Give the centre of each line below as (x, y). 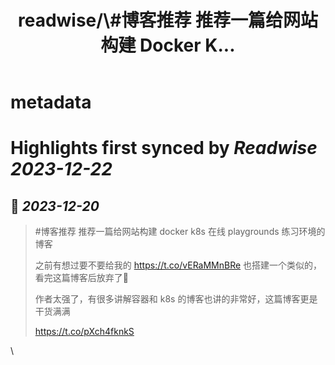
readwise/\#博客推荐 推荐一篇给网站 (168, 20)
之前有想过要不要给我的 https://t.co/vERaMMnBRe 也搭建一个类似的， (178, 265)
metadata (51, 102)
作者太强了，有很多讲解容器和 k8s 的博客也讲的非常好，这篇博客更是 (176, 299)
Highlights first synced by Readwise (164, 148)
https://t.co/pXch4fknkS (84, 332)
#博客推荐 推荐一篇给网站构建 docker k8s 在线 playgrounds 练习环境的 (180, 232)
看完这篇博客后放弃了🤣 (81, 278)
